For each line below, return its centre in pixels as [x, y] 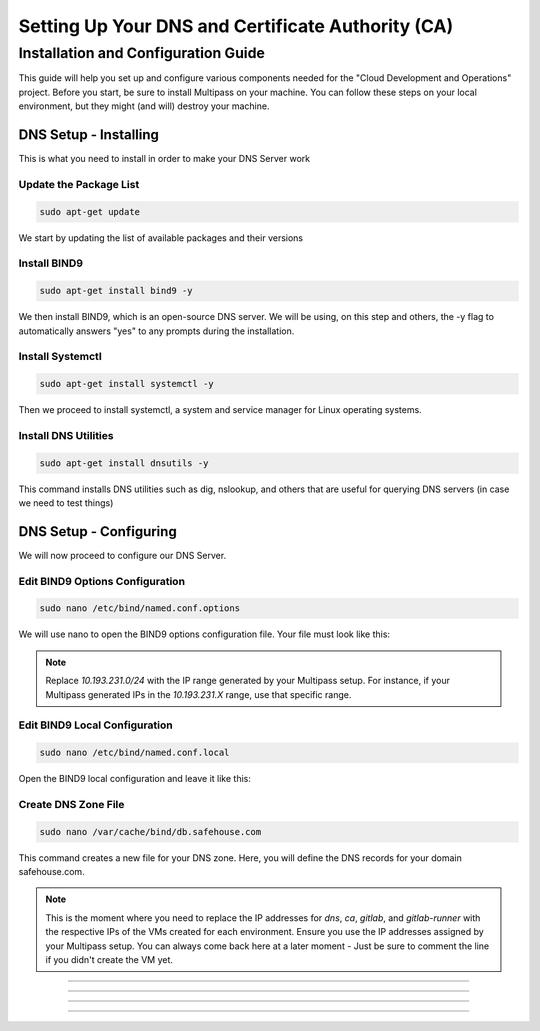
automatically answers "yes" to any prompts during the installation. [156, 331]
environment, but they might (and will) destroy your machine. [144, 106]
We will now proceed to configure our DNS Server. [122, 555]
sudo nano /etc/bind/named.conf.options [139, 608]
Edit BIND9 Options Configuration [101, 581]
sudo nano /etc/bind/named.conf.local [134, 753]
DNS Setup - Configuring [97, 531]
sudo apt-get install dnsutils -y [124, 463]
